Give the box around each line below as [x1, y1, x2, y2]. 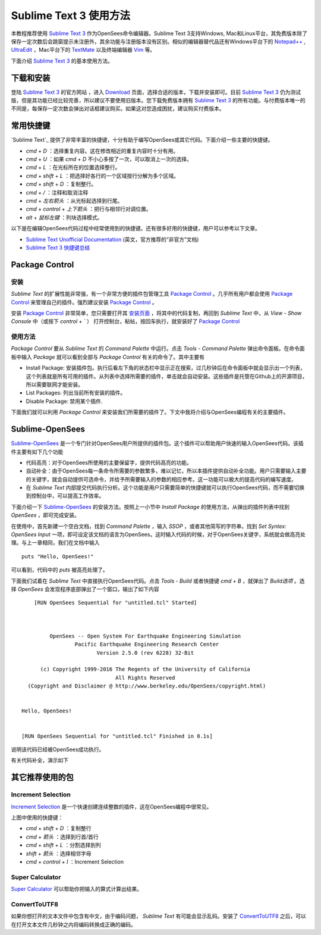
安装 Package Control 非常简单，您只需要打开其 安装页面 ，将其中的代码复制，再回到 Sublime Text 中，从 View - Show [11, 309, 302, 317]
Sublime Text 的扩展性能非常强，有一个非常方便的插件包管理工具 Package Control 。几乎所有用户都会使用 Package [11, 290, 293, 298]
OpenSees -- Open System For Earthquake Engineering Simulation [49, 633, 241, 639]
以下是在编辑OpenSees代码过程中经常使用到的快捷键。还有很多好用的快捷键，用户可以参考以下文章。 [11, 225, 261, 232]
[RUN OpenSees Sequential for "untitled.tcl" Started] [33, 599, 197, 606]
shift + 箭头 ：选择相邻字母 [26, 850, 92, 857]
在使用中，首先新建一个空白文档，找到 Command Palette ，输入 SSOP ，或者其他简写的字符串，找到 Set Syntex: [11, 523, 287, 530]
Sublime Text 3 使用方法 [11, 9, 131, 22]
